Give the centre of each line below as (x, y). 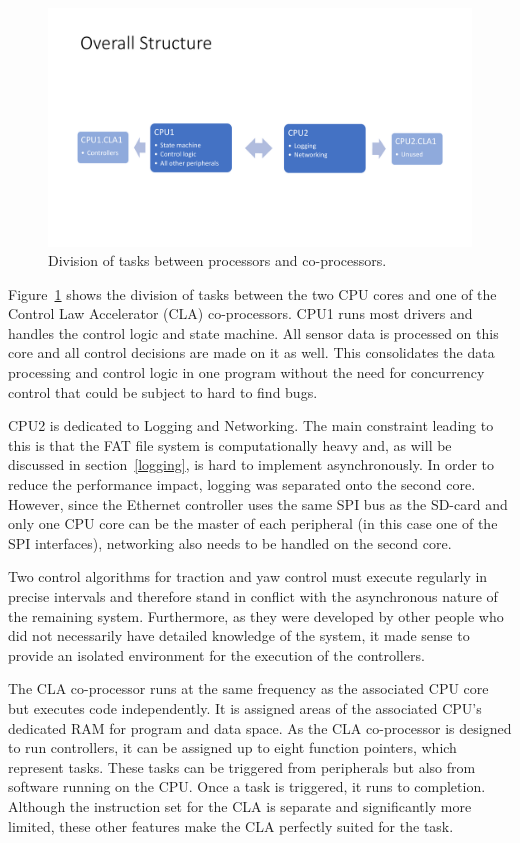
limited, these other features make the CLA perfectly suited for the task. (231, 825)
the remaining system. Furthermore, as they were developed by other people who (256, 615)
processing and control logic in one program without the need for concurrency (246, 372)
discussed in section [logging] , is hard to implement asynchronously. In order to (251, 464)
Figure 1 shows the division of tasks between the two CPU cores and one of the (252, 293)
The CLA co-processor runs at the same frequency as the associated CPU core (248, 688)
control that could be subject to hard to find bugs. (163, 391)
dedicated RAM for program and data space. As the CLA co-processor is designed (260, 727)
